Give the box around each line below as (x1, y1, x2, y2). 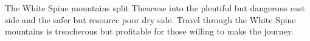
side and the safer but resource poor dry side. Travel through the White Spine (5, 13, 296, 26)
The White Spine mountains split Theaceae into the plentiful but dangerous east (5, 2, 305, 14)
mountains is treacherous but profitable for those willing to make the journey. (5, 25, 294, 37)
